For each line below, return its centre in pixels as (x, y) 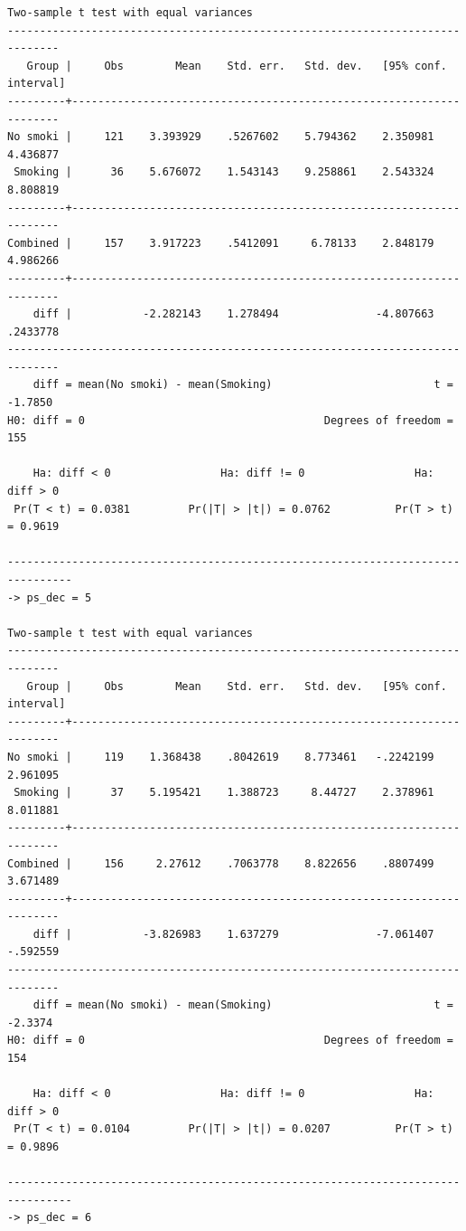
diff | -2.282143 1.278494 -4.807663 (233, 314)
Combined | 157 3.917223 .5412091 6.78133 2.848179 (221, 243)
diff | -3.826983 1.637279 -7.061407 (233, 934)
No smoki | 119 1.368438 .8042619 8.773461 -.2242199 (221, 757)
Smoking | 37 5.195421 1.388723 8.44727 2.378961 (224, 793)
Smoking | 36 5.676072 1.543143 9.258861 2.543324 (224, 172)
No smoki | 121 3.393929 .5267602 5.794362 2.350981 (221, 137)
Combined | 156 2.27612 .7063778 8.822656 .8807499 (221, 863)
